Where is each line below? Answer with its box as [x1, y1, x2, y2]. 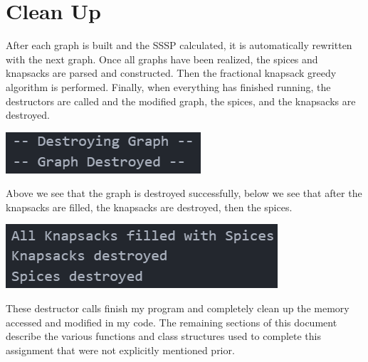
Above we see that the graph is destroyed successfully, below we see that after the [6, 186, 362, 201]
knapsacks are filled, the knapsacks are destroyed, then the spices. [6, 199, 293, 214]
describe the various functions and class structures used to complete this [6, 329, 321, 344]
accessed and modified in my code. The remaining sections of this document [6, 314, 337, 329]
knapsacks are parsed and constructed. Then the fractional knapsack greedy [6, 65, 337, 80]
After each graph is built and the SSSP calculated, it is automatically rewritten [6, 38, 352, 53]
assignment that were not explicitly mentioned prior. [6, 342, 235, 357]
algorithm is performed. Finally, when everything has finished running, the [6, 79, 331, 94]
